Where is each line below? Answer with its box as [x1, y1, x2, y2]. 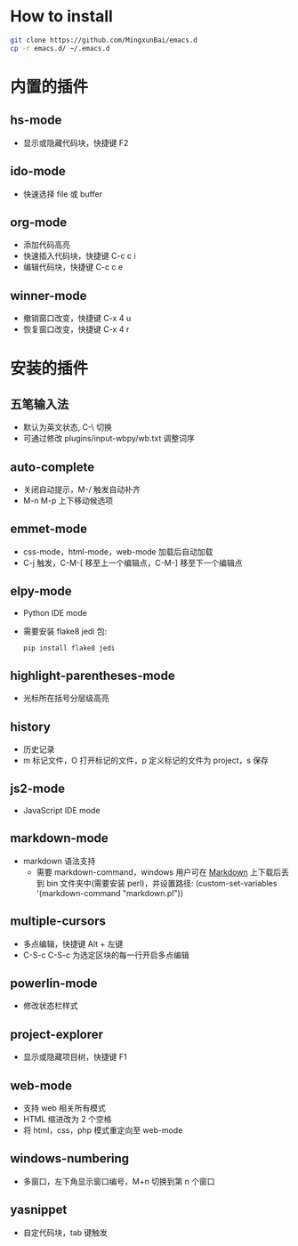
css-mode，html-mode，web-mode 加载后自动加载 [22, 546, 213, 557]
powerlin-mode [10, 975, 98, 991]
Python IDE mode [22, 607, 87, 618]
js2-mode [10, 781, 66, 797]
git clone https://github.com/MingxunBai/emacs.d [10, 36, 198, 44]
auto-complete [10, 459, 95, 474]
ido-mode [10, 164, 66, 179]
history [10, 719, 52, 734]
